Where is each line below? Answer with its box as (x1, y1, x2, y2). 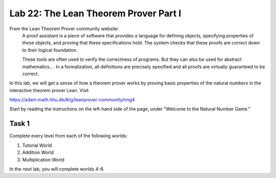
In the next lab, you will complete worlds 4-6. (9, 166, 105, 172)
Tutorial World (22, 142, 52, 148)
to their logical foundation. (22, 47, 78, 53)
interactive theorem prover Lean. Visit (9, 87, 89, 93)
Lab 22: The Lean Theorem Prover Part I (9, 8, 181, 19)
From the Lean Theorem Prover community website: (9, 26, 119, 32)
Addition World (22, 149, 54, 155)
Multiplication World (22, 157, 65, 163)
